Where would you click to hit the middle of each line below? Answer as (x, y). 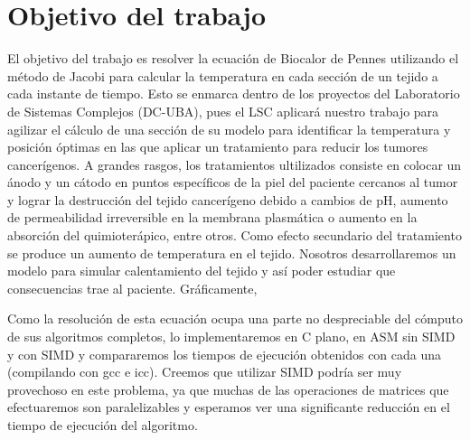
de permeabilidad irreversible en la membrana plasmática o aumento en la (212, 217)
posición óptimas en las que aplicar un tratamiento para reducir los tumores (218, 147)
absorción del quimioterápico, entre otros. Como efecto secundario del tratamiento (235, 235)
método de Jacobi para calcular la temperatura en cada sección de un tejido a (223, 75)
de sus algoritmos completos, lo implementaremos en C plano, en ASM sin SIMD (231, 337)
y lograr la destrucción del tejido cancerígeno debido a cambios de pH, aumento (228, 199)
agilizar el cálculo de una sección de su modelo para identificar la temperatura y (229, 129)
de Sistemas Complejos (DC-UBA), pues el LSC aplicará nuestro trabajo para (223, 111)
